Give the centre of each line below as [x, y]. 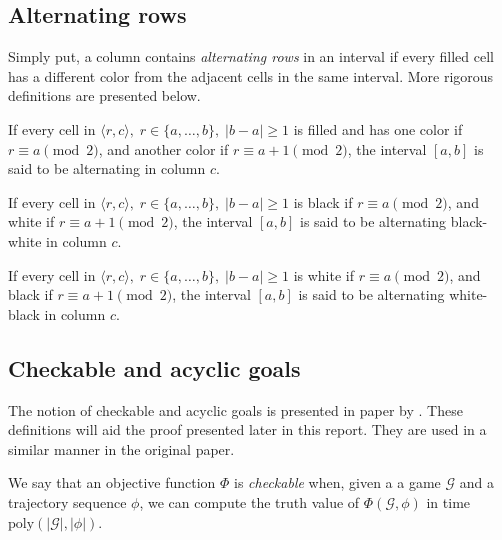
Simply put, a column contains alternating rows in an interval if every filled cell [251, 56]
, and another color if [163, 148]
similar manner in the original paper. [121, 448]
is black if [323, 201]
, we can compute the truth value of [249, 501]
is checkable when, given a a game [337, 482]
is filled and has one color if [378, 128]
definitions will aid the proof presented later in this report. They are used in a [247, 429]
